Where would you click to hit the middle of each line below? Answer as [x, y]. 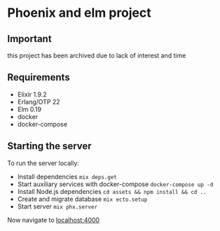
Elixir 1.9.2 [32, 94]
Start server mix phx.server [57, 206]
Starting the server [50, 146]
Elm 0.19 [29, 109]
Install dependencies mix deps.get [67, 176]
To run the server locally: [43, 163]
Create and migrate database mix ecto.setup [82, 199]
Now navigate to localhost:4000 [54, 220]
